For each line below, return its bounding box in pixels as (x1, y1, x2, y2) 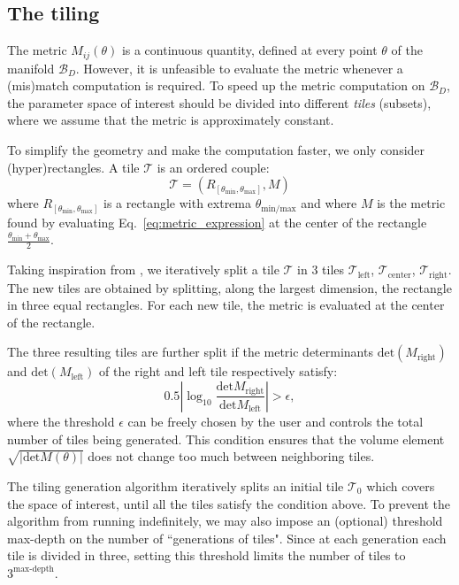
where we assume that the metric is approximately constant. (7, 111, 334, 129)
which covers (366, 476, 435, 495)
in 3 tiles (297, 260, 345, 279)
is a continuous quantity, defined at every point (121, 41, 378, 59)
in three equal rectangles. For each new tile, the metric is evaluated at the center (7, 296, 445, 314)
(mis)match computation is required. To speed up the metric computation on (7, 76, 425, 95)
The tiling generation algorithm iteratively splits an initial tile (7, 476, 344, 495)
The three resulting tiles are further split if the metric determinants (7, 343, 373, 361)
